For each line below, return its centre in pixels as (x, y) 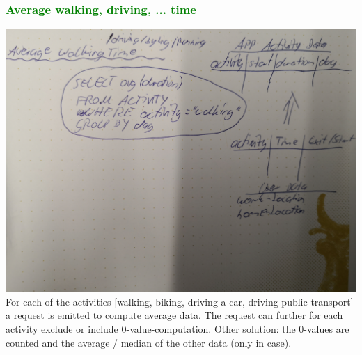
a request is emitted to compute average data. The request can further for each (174, 315)
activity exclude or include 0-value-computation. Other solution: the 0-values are (178, 329)
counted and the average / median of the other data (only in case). (149, 342)
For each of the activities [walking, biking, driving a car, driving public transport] (180, 301)
